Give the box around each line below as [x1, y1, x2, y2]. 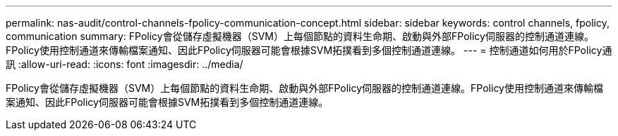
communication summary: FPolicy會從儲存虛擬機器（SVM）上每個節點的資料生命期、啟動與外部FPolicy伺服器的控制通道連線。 [6, 30, 594, 42]
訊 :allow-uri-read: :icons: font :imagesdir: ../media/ [6, 58, 243, 70]
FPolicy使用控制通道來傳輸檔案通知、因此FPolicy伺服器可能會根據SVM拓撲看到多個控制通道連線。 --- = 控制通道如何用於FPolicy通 [6, 44, 612, 56]
